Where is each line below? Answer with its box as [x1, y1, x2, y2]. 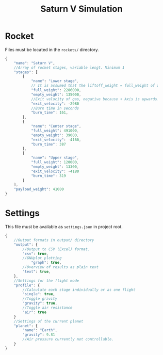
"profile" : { [14, 283, 40, 288]
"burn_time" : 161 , [31, 110, 68, 115]
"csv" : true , [22, 251, 49, 256]
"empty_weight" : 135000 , [31, 92, 81, 97]
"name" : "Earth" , [22, 328, 57, 333]
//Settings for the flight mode [14, 278, 79, 283]
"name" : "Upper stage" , [31, 155, 79, 161]
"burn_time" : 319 [31, 173, 66, 178]
